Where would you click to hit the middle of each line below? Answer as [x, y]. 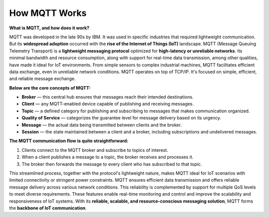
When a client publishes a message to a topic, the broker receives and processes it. [108, 157]
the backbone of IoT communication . [48, 208]
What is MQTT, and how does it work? [49, 28]
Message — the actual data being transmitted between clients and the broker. [102, 125]
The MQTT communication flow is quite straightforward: [69, 141]
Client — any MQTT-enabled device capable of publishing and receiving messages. [108, 104]
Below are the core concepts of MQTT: [50, 88]
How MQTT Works [48, 13]
